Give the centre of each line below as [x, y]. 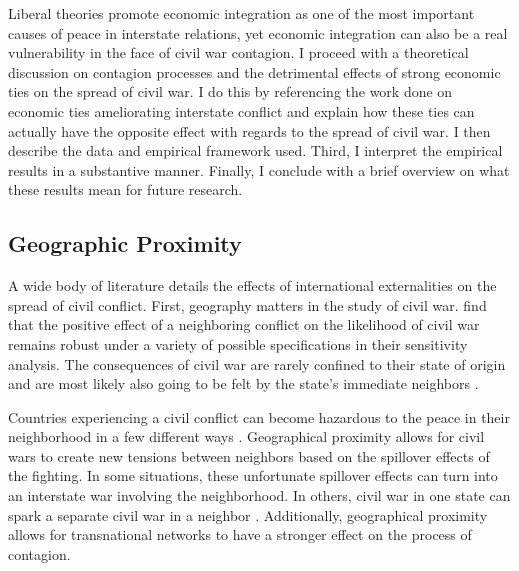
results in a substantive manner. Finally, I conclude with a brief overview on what [259, 169]
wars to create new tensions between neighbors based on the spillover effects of [249, 455]
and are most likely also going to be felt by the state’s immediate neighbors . [243, 383]
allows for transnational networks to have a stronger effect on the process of [240, 534]
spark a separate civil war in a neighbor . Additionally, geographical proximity [248, 514]
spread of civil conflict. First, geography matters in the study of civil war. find [247, 304]
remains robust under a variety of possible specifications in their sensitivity [238, 343]
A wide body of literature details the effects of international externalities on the [252, 285]
